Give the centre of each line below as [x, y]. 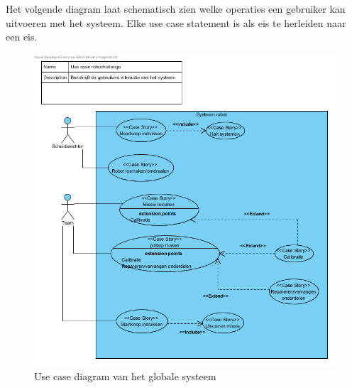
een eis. [22, 37]
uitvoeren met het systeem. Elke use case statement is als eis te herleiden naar [176, 22]
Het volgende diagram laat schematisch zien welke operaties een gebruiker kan [176, 9]
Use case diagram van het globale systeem [125, 376]
